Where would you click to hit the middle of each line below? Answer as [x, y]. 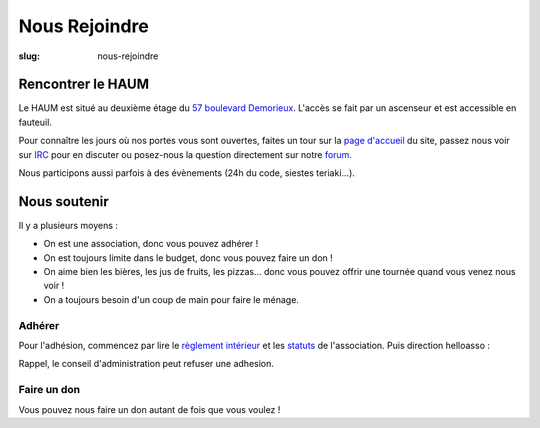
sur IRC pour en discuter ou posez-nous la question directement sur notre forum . [185, 154]
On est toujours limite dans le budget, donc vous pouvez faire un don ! [188, 257]
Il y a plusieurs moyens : [68, 225]
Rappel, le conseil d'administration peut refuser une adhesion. [146, 364]
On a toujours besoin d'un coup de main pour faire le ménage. [171, 299]
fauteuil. [35, 122]
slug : [29, 56]
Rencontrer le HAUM [84, 84]
